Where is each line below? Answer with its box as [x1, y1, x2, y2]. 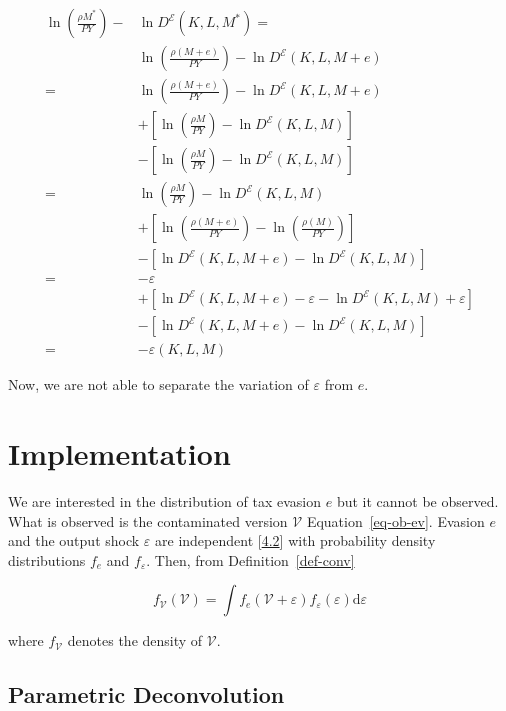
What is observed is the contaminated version [8, 510, 288, 531]
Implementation [8, 433, 231, 474]
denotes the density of [67, 630, 203, 651]
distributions [8, 549, 86, 570]
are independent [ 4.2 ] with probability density [155, 530, 436, 551]
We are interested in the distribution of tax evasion [8, 491, 322, 512]
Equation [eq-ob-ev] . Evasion [306, 510, 485, 531]
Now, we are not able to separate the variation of [8, 374, 309, 395]
